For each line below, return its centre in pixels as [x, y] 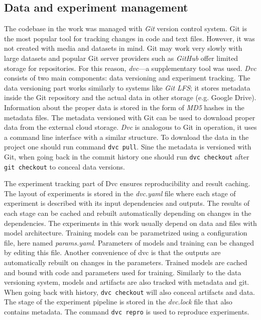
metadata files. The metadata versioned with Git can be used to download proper [130, 117]
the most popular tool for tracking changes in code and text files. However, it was [129, 38]
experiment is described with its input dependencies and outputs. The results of [127, 203]
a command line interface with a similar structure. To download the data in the [126, 137]
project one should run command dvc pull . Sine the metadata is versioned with [128, 147]
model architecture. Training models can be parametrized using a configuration [126, 233]
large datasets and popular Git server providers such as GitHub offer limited [121, 58]
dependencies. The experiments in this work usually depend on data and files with [130, 223]
